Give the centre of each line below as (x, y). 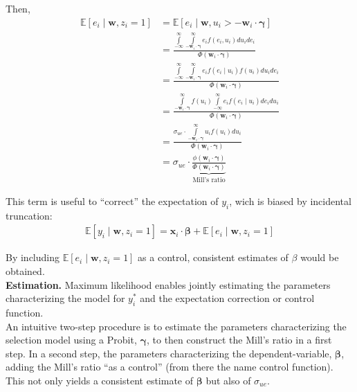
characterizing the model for (65, 298)
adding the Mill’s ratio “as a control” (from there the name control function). (170, 367)
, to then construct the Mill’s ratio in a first (239, 340)
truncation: (29, 215)
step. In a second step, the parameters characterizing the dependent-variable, (169, 353)
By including (33, 257)
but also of (228, 380)
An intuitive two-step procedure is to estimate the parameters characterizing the (176, 326)
